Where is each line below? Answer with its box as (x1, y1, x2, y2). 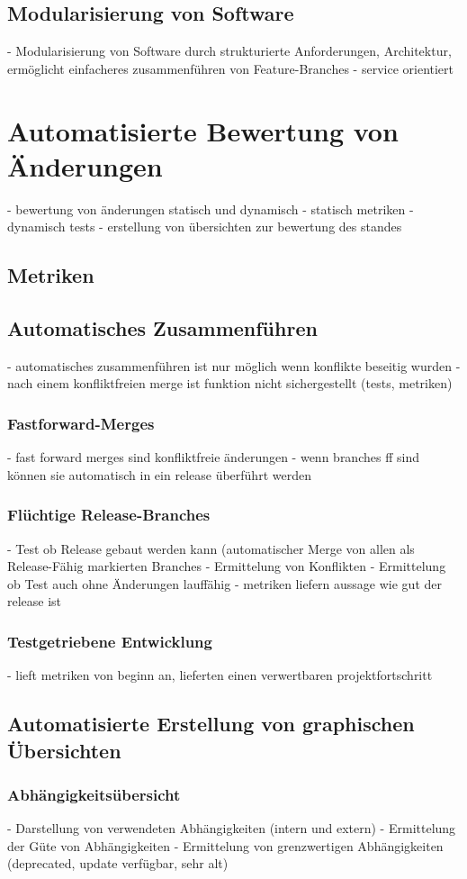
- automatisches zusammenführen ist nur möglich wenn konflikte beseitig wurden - (7, 356, 461, 375)
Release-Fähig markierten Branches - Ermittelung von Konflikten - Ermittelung (7, 557, 446, 575)
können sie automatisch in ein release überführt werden (7, 465, 311, 484)
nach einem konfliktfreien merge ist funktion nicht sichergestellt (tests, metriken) (7, 374, 453, 393)
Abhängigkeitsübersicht (7, 783, 181, 805)
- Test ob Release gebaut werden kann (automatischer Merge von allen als (7, 539, 415, 557)
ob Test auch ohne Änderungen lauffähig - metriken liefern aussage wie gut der (7, 574, 442, 593)
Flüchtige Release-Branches (7, 503, 211, 526)
